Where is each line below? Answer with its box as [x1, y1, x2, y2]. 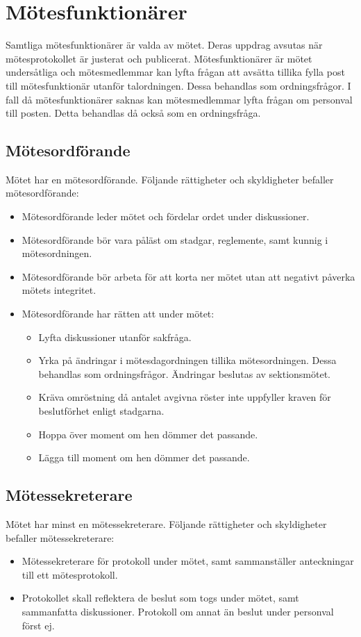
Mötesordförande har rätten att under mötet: [22, 306, 215, 321]
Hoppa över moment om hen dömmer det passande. [38, 427, 258, 441]
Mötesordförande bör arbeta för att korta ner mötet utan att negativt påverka [22, 269, 355, 283]
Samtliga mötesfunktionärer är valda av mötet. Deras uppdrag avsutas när [6, 38, 323, 52]
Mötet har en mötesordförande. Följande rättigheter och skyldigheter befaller [6, 172, 334, 186]
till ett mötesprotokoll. [22, 567, 118, 581]
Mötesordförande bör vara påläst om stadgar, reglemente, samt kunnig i [22, 232, 328, 247]
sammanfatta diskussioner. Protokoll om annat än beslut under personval [22, 604, 334, 618]
